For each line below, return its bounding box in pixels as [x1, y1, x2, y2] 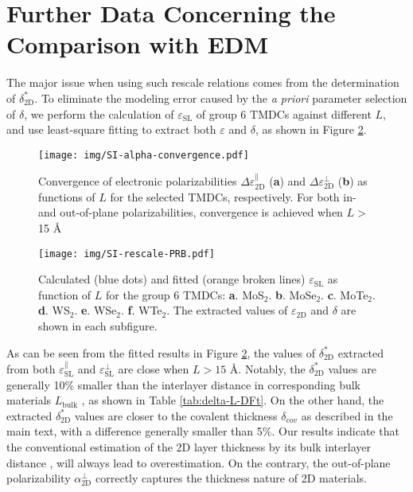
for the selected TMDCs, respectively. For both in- [110, 188, 357, 205]
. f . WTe [120, 302, 162, 318]
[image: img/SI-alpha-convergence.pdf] [38, 149, 249, 161]
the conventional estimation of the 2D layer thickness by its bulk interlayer [6, 438, 371, 455]
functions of [38, 188, 95, 205]
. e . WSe [74, 302, 117, 318]
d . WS [38, 302, 70, 318]
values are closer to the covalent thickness [74, 407, 278, 424]
